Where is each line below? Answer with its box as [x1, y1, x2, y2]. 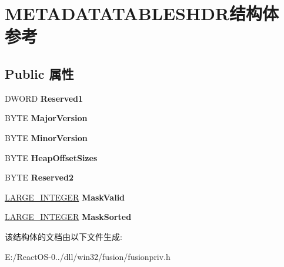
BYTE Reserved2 [5, 171, 73, 183]
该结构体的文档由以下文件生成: [5, 230, 122, 242]
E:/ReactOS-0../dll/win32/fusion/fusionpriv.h [5, 250, 171, 262]
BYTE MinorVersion [5, 131, 88, 143]
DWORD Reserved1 [5, 92, 83, 104]
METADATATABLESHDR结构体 [5, 1, 279, 25]
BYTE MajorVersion [5, 112, 88, 124]
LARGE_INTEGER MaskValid [5, 191, 125, 203]
